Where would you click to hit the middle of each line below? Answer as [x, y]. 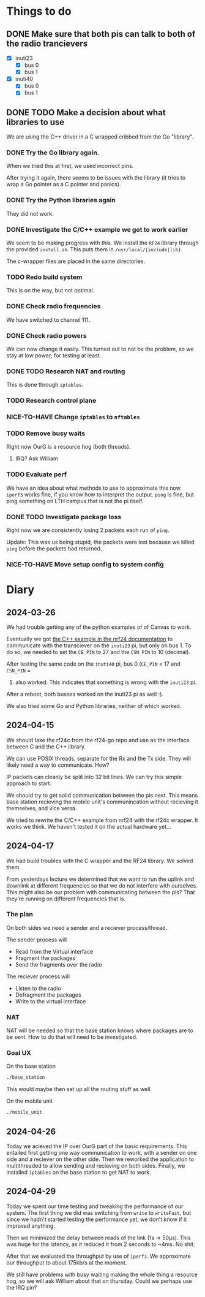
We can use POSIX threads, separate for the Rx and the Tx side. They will [99, 758]
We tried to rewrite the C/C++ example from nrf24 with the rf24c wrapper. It [102, 820]
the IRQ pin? [22, 1287]
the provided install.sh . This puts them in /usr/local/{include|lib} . [95, 249]
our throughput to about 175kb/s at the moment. [67, 1262]
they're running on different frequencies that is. [66, 899]
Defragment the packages [48, 995]
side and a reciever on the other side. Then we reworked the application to [100, 1159]
